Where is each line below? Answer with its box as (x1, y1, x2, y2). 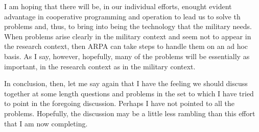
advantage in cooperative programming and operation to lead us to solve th (4, 11, 241, 21)
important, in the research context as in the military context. (4, 61, 196, 71)
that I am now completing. (4, 118, 88, 128)
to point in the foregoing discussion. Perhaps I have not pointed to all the (4, 98, 234, 109)
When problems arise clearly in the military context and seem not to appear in (4, 31, 251, 41)
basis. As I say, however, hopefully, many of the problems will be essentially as (4, 50, 250, 61)
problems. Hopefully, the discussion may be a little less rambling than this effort (4, 108, 255, 118)
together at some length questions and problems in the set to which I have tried (4, 88, 254, 98)
